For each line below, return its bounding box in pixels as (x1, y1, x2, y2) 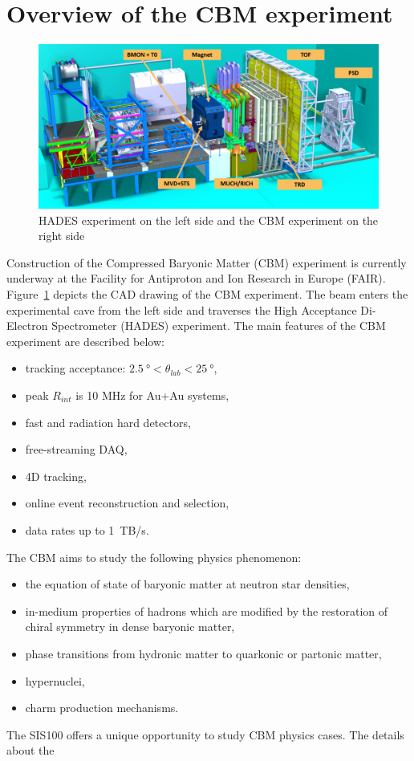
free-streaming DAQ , (25, 441, 128, 458)
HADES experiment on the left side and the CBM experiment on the (39, 211, 379, 228)
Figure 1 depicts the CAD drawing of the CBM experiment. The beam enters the (6, 286, 408, 303)
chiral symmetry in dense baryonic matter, (25, 618, 235, 635)
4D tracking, (25, 467, 87, 484)
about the (6, 742, 55, 759)
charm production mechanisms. (25, 699, 179, 716)
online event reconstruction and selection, (25, 494, 229, 511)
